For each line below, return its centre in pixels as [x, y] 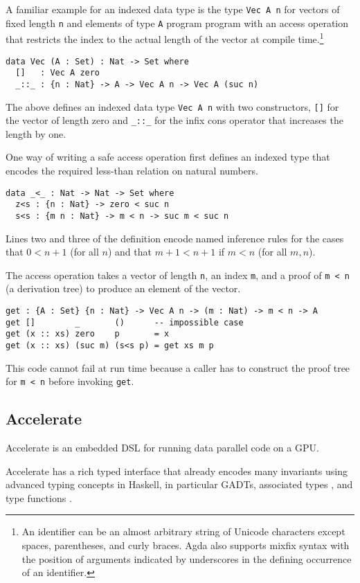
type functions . [39, 497]
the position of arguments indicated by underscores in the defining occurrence [187, 558]
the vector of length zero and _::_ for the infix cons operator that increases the [174, 120]
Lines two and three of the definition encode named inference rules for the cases [175, 238]
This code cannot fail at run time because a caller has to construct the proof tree [178, 367]
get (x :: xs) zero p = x [88, 334]
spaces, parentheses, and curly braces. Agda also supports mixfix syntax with [186, 545]
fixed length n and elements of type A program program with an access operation [177, 23]
